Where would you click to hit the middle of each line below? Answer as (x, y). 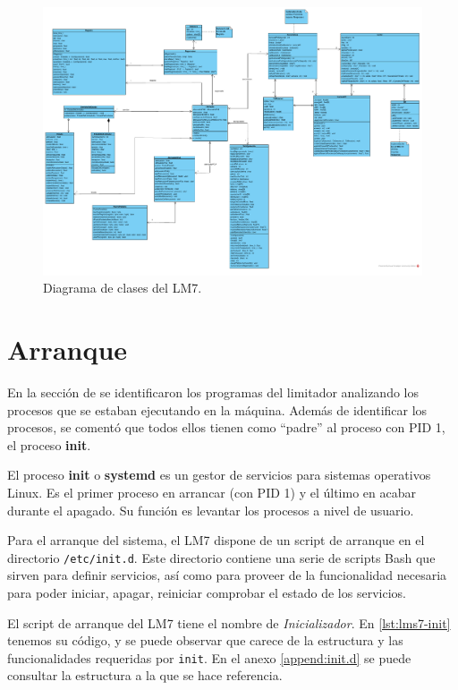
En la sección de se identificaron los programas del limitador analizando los (213, 392)
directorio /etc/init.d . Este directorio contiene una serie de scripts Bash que (221, 557)
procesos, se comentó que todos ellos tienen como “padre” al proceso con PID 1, (226, 427)
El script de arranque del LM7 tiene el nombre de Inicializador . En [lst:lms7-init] (229, 622)
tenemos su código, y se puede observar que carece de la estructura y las (205, 640)
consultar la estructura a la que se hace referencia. (145, 675)
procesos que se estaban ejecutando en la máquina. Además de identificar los (217, 409)
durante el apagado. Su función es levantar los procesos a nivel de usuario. (211, 510)
